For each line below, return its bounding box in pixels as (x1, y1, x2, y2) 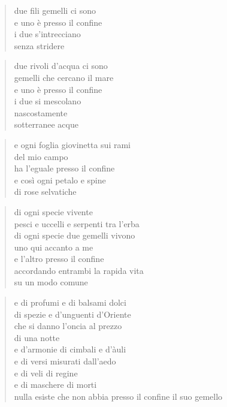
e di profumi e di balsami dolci (14, 296, 126, 309)
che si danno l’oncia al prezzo (14, 319, 122, 332)
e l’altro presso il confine (14, 252, 104, 265)
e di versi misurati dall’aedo (14, 355, 116, 367)
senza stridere (14, 39, 65, 52)
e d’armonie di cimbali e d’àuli (14, 343, 126, 355)
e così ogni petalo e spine (14, 173, 106, 186)
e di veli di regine (14, 366, 78, 379)
